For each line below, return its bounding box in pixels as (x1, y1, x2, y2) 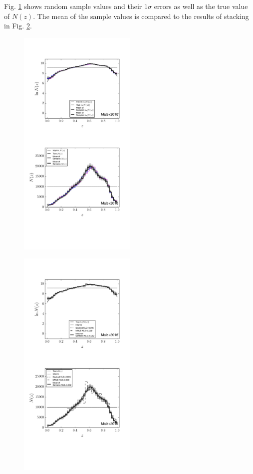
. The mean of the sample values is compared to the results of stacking (33, 10, 249, 21)
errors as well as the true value (154, 1, 248, 11)
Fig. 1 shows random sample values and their (4, 1, 142, 11)
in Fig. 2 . (4, 20, 32, 31)
